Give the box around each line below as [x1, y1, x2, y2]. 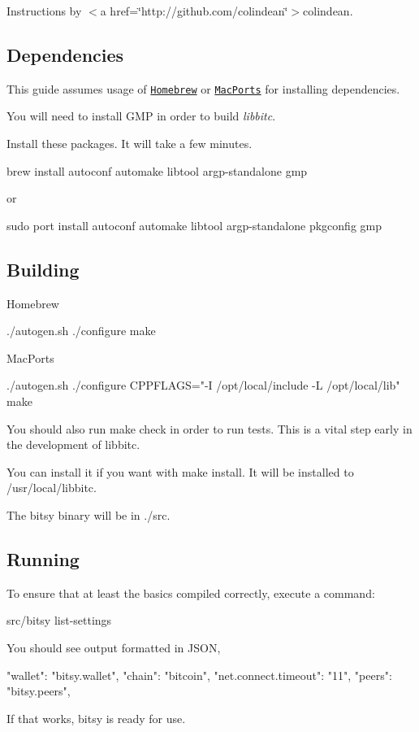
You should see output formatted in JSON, [6, 638, 221, 656]
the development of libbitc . [6, 436, 140, 453]
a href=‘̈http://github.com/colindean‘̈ [100, 2, 288, 19]
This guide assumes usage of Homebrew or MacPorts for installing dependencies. [6, 80, 400, 97]
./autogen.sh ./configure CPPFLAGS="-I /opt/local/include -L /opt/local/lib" [6, 377, 400, 394]
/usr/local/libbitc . [6, 479, 97, 496]
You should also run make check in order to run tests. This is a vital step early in [6, 420, 413, 437]
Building [6, 256, 80, 281]
